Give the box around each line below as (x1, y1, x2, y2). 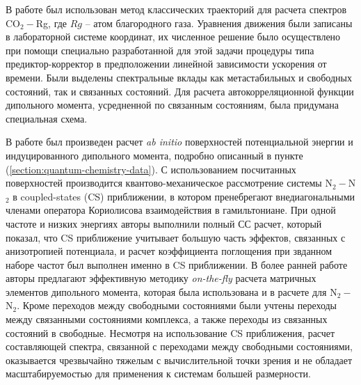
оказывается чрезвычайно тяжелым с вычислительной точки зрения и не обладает (6, 352, 353, 367)
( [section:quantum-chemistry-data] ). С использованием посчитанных (6, 162, 296, 176)
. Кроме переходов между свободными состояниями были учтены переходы (17, 298, 337, 313)
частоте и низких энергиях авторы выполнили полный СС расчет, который (6, 216, 322, 230)
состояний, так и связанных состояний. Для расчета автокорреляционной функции (6, 84, 354, 98)
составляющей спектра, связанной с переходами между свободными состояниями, (6, 339, 353, 354)
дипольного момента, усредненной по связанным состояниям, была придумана (6, 97, 339, 112)
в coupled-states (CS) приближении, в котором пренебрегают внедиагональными (13, 189, 355, 203)
